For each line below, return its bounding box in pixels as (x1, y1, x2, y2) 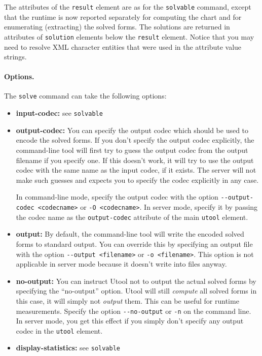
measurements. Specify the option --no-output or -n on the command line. (16, 305, 251, 316)
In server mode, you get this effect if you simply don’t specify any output (16, 315, 244, 326)
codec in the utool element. (16, 325, 103, 336)
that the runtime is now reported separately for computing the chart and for (4, 11, 242, 22)
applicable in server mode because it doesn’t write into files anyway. (16, 258, 227, 269)
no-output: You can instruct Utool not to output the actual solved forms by (16, 275, 256, 286)
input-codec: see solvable (16, 108, 103, 118)
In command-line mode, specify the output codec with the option (16, 191, 218, 202)
